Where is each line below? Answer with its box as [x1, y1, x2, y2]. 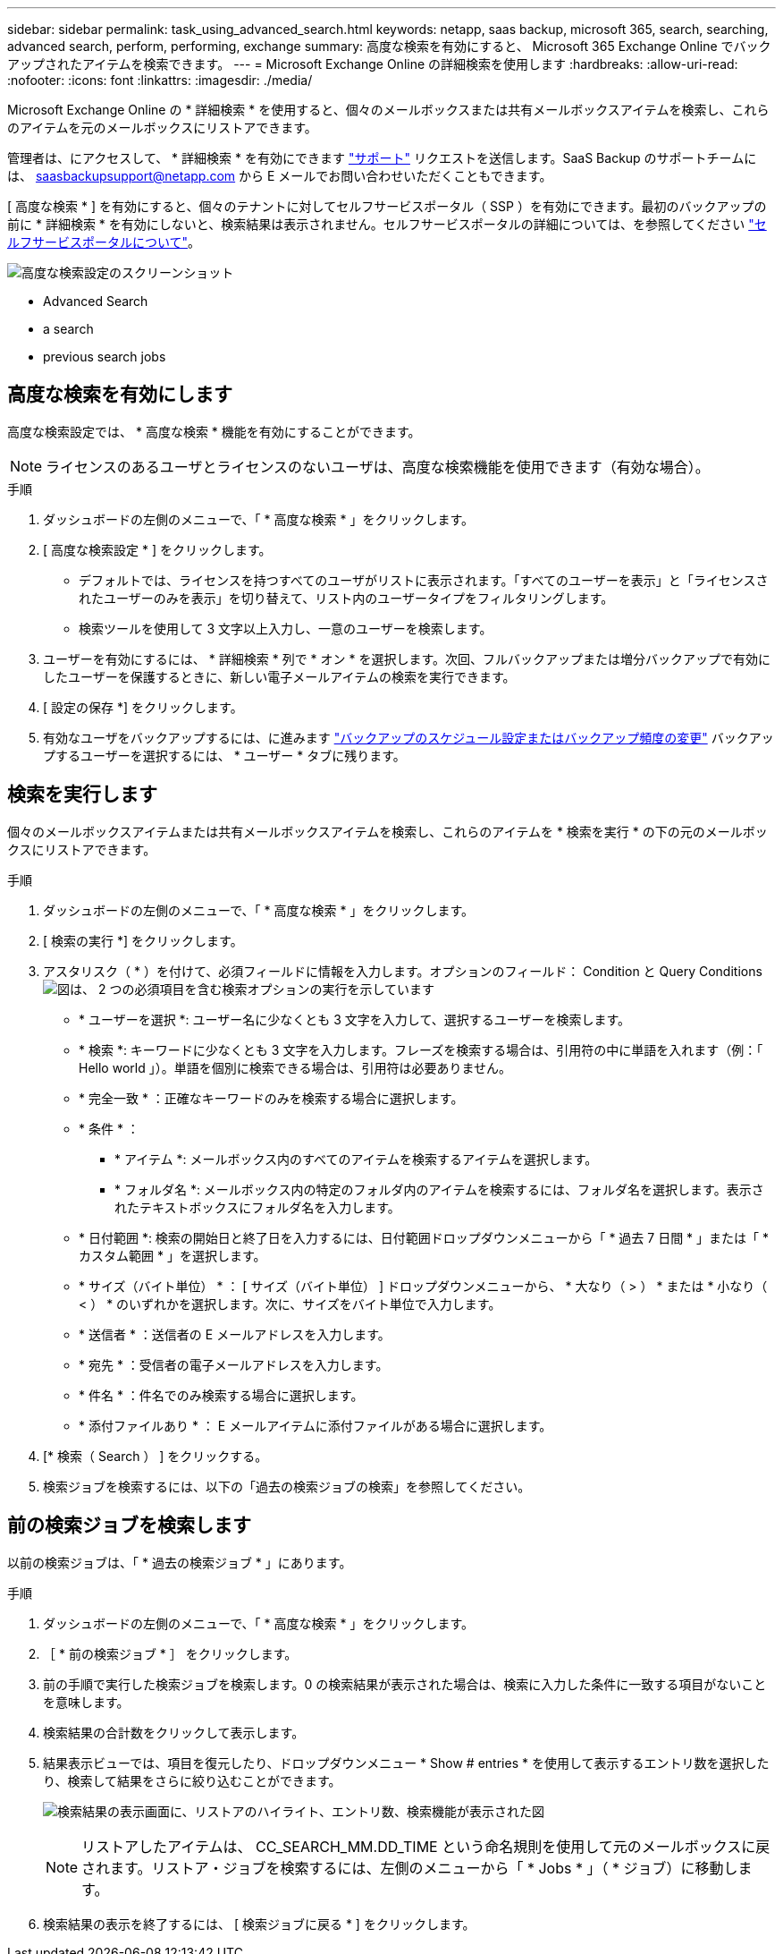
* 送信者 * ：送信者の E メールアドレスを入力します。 [79, 1326, 391, 1342]
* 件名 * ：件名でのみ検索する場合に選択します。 [79, 1387, 364, 1403]
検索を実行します [7, 783, 157, 806]
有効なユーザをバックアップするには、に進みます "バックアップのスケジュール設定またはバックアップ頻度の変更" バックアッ [43, 729, 774, 745]
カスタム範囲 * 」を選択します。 [79, 1247, 266, 1263]
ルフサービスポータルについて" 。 [7, 234, 201, 250]
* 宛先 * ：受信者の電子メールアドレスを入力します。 [79, 1356, 389, 1372]
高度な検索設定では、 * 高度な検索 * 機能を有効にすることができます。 [7, 423, 421, 439]
